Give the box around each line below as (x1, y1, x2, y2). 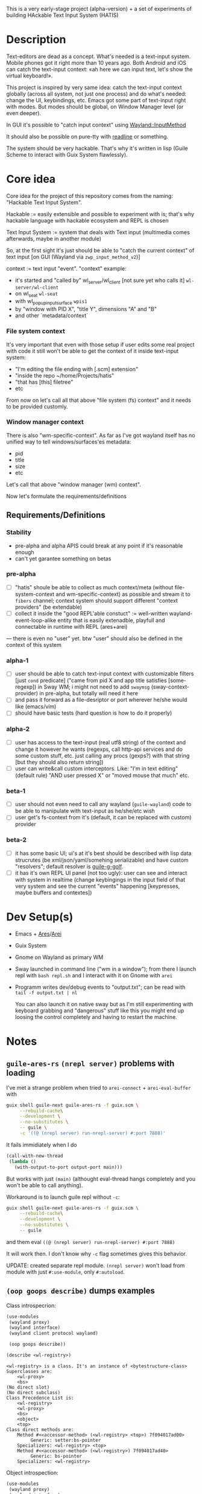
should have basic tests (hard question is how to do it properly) (14, 709, 172, 716)
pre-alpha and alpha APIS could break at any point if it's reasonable (14, 542, 183, 549)
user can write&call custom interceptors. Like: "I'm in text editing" (14, 765, 178, 772)
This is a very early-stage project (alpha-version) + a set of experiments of (6, 5, 192, 12)
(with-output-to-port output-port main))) (14, 1164, 122, 1170)
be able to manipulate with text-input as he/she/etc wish (14, 807, 155, 814)
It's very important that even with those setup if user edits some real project (6, 341, 195, 348)
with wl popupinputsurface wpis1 (14, 298, 87, 306)
